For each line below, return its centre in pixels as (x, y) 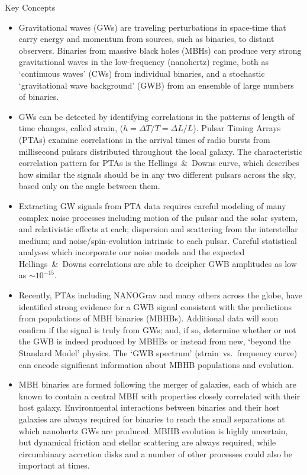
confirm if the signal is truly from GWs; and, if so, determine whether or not (157, 329)
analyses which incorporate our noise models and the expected (132, 252)
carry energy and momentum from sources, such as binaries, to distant (146, 39)
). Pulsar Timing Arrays (237, 128)
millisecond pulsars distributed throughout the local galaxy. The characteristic (161, 151)
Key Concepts (30, 7)
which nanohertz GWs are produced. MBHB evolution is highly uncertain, (153, 430)
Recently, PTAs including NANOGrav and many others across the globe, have (161, 295)
